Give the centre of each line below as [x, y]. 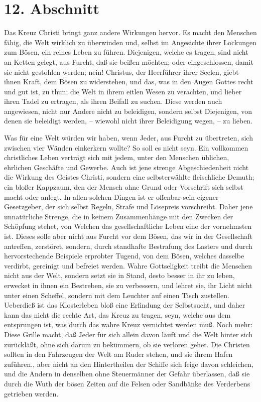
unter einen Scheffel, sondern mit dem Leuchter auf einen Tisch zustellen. [117, 295]
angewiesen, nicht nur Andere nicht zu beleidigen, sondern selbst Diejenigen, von [128, 111]
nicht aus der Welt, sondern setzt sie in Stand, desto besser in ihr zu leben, [119, 275]
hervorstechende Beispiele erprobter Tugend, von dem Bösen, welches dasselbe [124, 256]
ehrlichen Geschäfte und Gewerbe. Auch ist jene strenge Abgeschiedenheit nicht [126, 167]
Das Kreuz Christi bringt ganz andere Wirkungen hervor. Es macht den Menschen [130, 32]
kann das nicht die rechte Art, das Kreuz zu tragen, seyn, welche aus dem [117, 314]
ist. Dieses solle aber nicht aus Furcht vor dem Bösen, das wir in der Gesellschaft [128, 236]
